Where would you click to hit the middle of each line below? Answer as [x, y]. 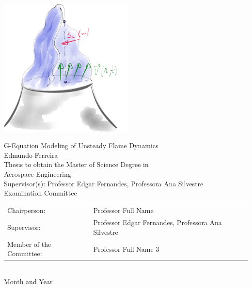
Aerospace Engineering [38, 174]
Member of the [29, 244]
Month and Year [28, 281]
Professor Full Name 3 [126, 249]
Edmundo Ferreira [31, 155]
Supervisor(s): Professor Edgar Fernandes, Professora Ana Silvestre [104, 183]
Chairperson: [26, 210]
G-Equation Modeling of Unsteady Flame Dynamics [81, 145]
